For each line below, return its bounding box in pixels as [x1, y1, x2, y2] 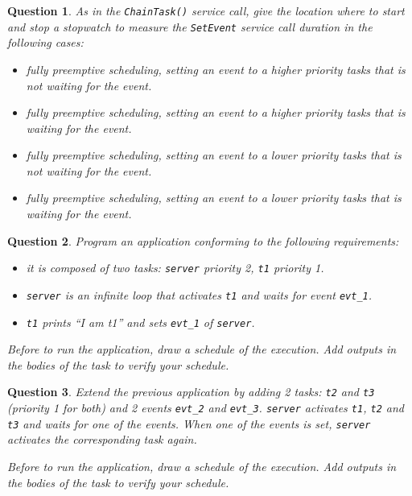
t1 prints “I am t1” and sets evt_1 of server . [26, 313, 255, 330]
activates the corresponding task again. [7, 431, 197, 448]
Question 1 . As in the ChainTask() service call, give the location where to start [7, 2, 405, 19]
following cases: [7, 34, 84, 51]
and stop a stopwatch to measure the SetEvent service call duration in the [7, 18, 373, 35]
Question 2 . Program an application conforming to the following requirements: [7, 232, 399, 249]
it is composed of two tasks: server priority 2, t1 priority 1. [26, 259, 324, 276]
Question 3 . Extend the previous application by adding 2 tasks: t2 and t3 [7, 383, 375, 400]
